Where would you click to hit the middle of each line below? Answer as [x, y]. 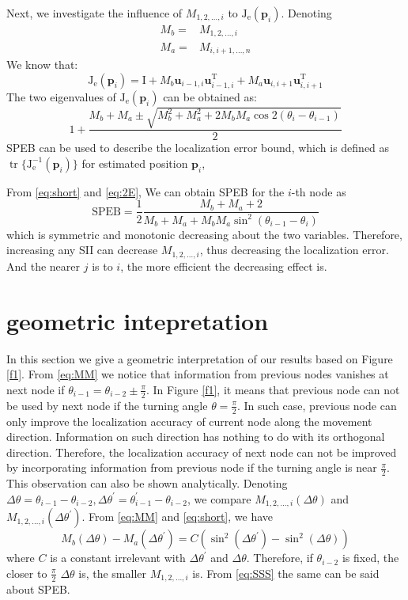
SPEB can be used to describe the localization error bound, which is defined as [198, 148]
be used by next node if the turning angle [107, 405]
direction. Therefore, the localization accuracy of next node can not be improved [202, 452]
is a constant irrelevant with [118, 558]
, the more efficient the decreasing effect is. [224, 266]
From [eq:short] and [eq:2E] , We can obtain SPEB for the [145, 191]
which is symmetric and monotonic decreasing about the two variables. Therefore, [204, 234]
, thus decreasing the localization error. [294, 250]
